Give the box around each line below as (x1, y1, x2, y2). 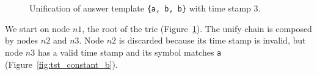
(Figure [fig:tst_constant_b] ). (5, 57, 118, 70)
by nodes (5, 34, 38, 47)
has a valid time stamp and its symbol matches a (37, 46, 222, 59)
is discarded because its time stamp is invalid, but (118, 34, 306, 47)
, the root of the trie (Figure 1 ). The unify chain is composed (82, 22, 312, 34)
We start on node (5, 22, 70, 34)
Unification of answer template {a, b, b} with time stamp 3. (29, 2, 261, 15)
